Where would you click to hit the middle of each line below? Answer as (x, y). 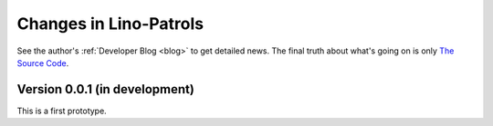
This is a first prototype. (62, 111)
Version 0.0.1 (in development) (106, 89)
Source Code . (43, 63)
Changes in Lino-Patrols (110, 24)
